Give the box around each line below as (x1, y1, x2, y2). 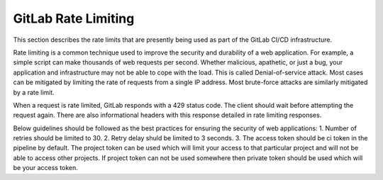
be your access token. (13, 164, 78, 172)
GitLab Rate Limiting (13, 11, 135, 26)
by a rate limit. (13, 88, 55, 96)
